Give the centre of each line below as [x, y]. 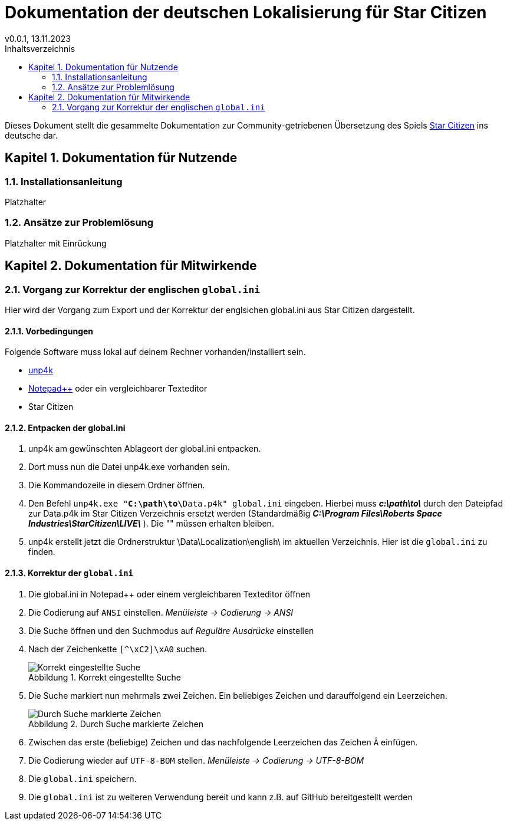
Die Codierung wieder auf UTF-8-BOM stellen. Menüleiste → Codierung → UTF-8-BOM [196, 760]
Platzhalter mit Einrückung [56, 243]
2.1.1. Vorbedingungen [49, 331]
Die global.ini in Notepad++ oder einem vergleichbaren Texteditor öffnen [169, 594]
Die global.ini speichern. [83, 778]
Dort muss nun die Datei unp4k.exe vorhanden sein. [129, 467]
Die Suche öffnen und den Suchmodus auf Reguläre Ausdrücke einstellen [171, 630]
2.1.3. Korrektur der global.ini [69, 573]
